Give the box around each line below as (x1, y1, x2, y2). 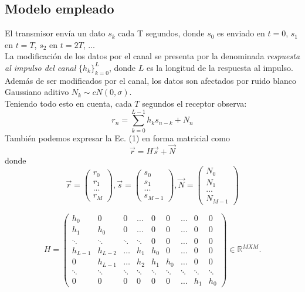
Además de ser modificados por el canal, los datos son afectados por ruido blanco (5, 74, 296, 86)
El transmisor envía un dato (5, 27, 106, 39)
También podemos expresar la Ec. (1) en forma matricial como (5, 131, 230, 144)
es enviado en (217, 27, 265, 39)
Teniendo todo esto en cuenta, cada (5, 97, 132, 109)
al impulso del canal (5, 61, 76, 73)
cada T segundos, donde (118, 27, 205, 39)
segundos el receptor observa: (142, 97, 247, 109)
